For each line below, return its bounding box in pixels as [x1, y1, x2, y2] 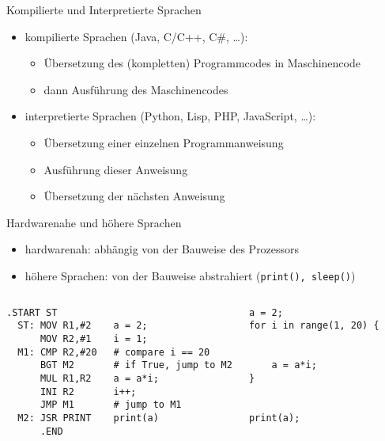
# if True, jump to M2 [113, 359, 232, 371]
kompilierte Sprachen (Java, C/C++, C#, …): [25, 28, 248, 44]
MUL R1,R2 [40, 372, 92, 384]
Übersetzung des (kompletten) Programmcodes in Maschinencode [43, 55, 360, 71]
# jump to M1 [113, 399, 182, 411]
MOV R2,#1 [40, 333, 92, 344]
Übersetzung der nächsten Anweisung [43, 188, 225, 204]
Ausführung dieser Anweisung [43, 161, 188, 177]
